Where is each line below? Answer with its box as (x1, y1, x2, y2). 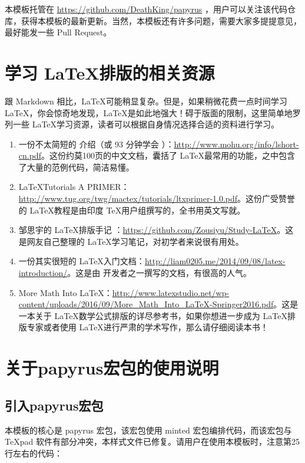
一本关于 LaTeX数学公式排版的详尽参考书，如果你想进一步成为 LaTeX (18, 309, 287, 321)
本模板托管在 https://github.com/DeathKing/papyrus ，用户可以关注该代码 (5, 3, 287, 15)
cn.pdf (18, 149, 41, 162)
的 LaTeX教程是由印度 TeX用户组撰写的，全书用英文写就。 (18, 203, 246, 216)
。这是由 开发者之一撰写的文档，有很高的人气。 (67, 267, 251, 279)
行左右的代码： (5, 446, 62, 459)
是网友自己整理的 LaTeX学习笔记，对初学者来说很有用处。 (18, 235, 244, 247)
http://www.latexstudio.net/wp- (112, 286, 230, 298)
